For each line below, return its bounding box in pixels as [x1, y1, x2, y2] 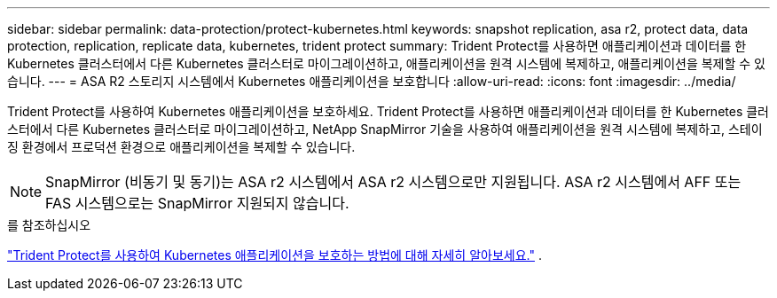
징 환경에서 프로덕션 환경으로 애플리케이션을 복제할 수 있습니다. [7, 139, 356, 154]
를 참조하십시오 [7, 217, 91, 232]
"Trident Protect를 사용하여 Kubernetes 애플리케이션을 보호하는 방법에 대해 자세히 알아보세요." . [7, 247, 542, 263]
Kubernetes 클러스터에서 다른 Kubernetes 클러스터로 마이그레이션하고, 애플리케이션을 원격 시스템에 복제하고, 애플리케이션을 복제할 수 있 [7, 56, 765, 71]
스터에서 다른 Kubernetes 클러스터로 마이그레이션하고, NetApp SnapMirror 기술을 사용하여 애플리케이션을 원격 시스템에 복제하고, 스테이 [7, 122, 763, 137]
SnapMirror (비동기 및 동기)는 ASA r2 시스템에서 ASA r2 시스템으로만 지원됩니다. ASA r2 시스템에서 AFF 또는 [45, 173, 742, 191]
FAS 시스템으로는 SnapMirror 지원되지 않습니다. [45, 194, 349, 212]
